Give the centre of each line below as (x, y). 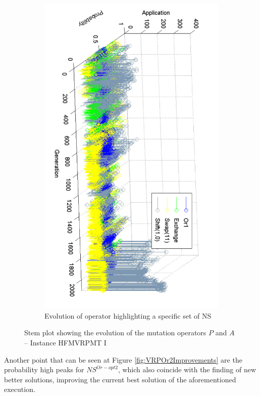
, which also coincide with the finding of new (187, 369)
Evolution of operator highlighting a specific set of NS (128, 315)
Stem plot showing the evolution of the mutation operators (115, 333)
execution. (20, 389)
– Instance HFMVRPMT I (65, 342)
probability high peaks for (44, 369)
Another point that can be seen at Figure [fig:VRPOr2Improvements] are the (123, 359)
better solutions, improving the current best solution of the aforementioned (120, 379)
